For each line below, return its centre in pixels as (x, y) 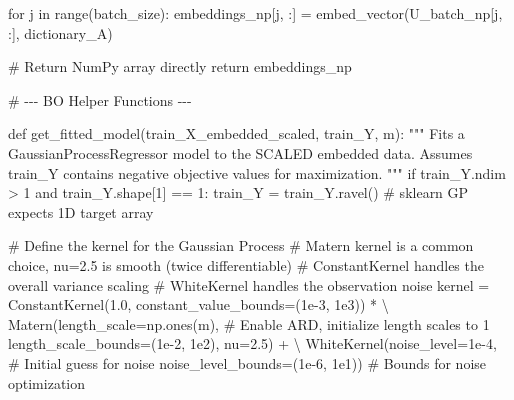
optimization (47, 382)
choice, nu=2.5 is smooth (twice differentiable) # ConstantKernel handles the (246, 264)
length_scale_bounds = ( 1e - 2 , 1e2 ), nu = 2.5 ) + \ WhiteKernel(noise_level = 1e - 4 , (252, 343)
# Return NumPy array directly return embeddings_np (180, 66)
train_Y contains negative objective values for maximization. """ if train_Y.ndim (257, 172)
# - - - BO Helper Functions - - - (100, 99)
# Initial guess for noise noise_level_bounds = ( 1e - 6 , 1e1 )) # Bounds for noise (247, 362)
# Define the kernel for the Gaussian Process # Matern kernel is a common (241, 245)
